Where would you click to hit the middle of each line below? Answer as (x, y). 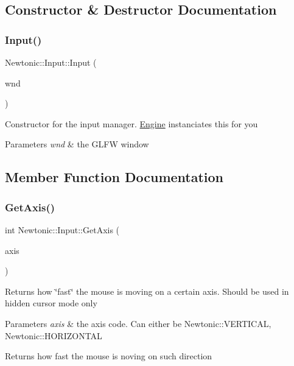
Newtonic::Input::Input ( (51, 62)
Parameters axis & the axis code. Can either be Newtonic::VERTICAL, (138, 323)
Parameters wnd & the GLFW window (77, 144)
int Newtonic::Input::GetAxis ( (62, 229)
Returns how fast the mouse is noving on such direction (109, 356)
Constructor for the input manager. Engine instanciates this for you (131, 123)
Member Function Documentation (114, 177)
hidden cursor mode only (51, 303)
